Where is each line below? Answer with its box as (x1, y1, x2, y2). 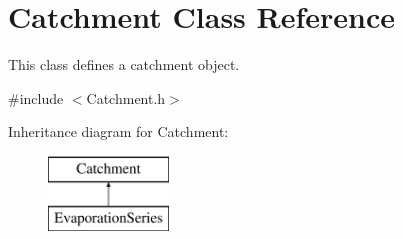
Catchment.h (86, 87, 166, 108)
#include (8, 87, 64, 108)
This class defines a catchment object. (8, 54, 240, 75)
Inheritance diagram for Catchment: (8, 121, 229, 142)
